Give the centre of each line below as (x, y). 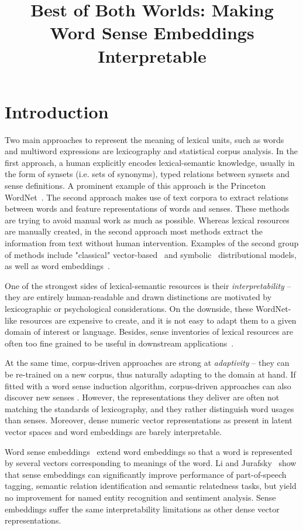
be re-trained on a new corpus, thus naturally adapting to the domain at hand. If (150, 374)
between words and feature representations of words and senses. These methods (147, 208)
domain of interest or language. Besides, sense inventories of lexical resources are (149, 332)
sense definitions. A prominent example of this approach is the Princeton (135, 186)
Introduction (57, 111)
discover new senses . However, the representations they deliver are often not (142, 397)
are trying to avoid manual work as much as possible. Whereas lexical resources (147, 220)
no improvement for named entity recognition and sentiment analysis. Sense (140, 497)
